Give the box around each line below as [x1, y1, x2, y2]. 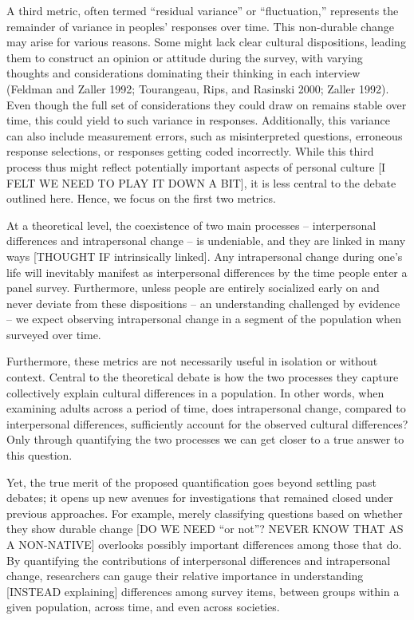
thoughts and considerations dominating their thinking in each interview [6, 65, 361, 81]
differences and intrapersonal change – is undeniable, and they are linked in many [6, 232, 406, 249]
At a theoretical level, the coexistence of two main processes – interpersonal [6, 216, 377, 233]
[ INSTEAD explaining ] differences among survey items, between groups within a [6, 582, 400, 599]
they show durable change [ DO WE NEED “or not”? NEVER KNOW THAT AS [6, 520, 404, 537]
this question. [6, 447, 73, 464]
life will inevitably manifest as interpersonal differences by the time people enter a [6, 263, 408, 280]
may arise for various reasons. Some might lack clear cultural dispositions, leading [6, 34, 406, 50]
